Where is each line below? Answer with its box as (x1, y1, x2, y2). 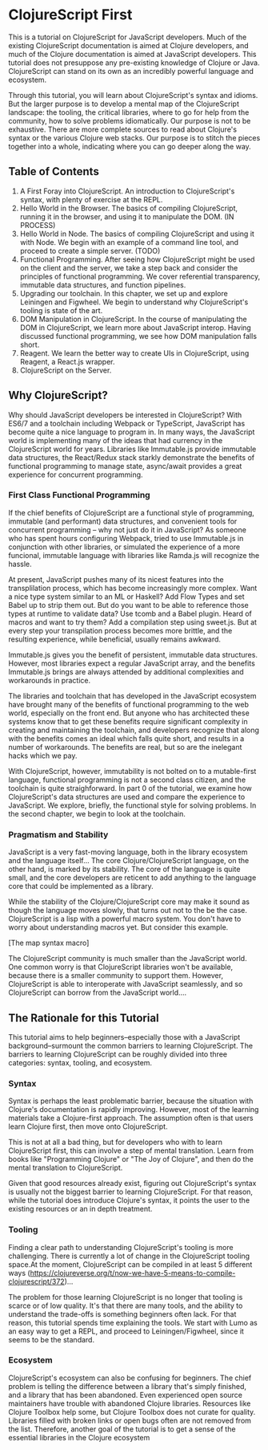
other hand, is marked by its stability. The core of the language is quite (8, 865, 241, 874)
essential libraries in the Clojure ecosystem (8, 1432, 150, 1442)
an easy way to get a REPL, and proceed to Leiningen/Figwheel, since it (8, 1326, 244, 1336)
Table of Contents (8, 165, 100, 178)
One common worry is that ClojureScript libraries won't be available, (8, 962, 234, 972)
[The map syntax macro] (8, 938, 90, 948)
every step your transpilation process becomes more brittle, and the (8, 625, 233, 635)
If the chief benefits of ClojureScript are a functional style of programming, (8, 507, 254, 517)
